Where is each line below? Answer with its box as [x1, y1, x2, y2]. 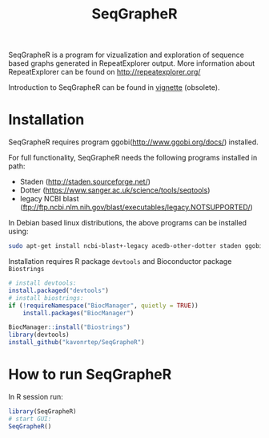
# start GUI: [8, 415, 52, 423]
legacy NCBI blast [19, 194, 79, 204]
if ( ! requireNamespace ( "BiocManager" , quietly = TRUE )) [8, 302, 199, 310]
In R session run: [8, 391, 64, 401]
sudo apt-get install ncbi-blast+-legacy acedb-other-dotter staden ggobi [8, 242, 263, 250]
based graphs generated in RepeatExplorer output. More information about [8, 59, 255, 68]
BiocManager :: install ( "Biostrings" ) [8, 323, 130, 331]
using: [8, 226, 29, 237]
